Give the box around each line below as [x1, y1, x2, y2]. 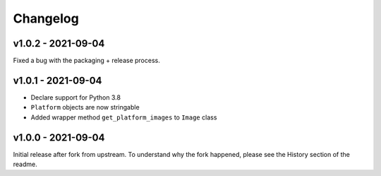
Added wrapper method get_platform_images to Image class [30, 113, 217, 122]
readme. [13, 160, 38, 169]
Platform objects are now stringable [30, 103, 140, 112]
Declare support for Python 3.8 [30, 93, 121, 102]
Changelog [13, 11, 79, 26]
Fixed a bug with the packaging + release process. [13, 57, 160, 65]
